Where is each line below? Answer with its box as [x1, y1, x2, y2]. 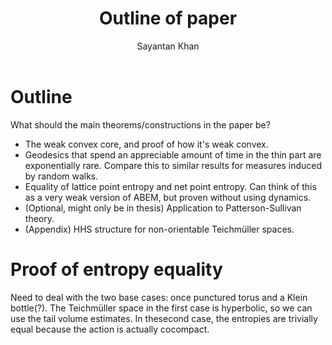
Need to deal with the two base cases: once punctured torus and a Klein [10, 291, 308, 303]
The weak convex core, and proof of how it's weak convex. [24, 138, 269, 150]
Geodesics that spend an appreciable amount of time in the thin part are [24, 148, 322, 161]
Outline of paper [98, 7, 238, 30]
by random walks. [24, 170, 99, 182]
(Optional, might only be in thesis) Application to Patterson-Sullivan [24, 202, 302, 214]
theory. [24, 212, 55, 224]
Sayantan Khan [136, 40, 200, 52]
